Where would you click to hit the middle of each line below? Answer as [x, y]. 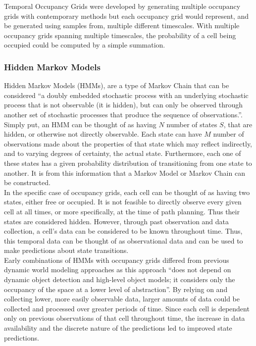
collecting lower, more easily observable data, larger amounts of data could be [122, 299]
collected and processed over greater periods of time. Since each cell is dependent [127, 308]
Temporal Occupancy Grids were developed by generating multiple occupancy [122, 6]
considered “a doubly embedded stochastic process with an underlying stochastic [126, 95]
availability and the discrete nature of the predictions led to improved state [118, 328]
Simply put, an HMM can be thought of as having [80, 124]
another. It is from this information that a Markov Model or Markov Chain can [125, 173]
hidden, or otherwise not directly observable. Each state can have [103, 134]
